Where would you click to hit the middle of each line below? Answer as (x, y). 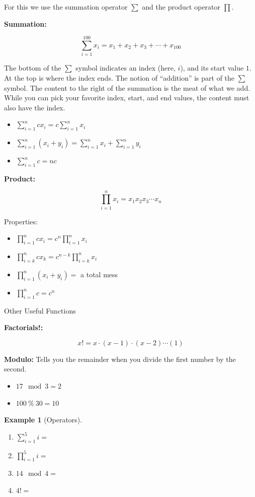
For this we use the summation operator (66, 7)
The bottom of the (33, 68)
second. (15, 369)
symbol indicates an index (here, (125, 68)
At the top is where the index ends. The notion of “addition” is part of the (119, 77)
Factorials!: (24, 327)
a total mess (99, 274)
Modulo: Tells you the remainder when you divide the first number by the (120, 359)
